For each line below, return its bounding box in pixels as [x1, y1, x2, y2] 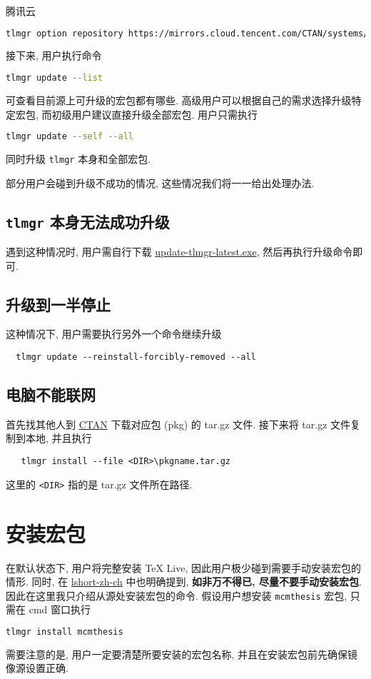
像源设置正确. [6, 660, 68, 675]
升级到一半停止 [6, 293, 111, 315]
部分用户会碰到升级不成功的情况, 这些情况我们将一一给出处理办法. [6, 175, 315, 190]
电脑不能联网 [6, 383, 96, 406]
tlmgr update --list [6, 73, 103, 84]
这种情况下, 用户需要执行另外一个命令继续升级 [6, 326, 222, 341]
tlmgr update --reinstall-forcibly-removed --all [16, 352, 256, 363]
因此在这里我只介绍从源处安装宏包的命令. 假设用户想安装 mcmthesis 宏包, [6, 588, 347, 603]
